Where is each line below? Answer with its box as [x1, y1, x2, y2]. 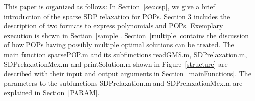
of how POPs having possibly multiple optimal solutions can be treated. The [4, 40, 234, 50]
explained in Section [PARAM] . [4, 87, 100, 98]
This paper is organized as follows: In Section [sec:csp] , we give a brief [4, 1, 215, 11]
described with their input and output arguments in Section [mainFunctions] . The [4, 68, 251, 79]
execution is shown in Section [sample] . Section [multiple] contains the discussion [4, 30, 249, 40]
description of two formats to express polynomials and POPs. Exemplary [4, 20, 223, 31]
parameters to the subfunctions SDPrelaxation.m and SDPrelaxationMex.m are [4, 78, 243, 88]
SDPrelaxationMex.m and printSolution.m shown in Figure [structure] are [4, 59, 228, 69]
